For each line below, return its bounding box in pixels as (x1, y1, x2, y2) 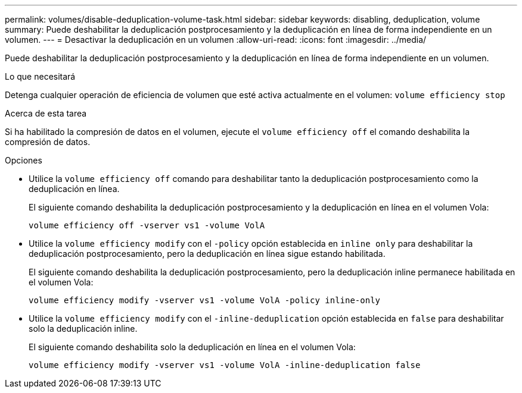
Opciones (5, 155, 42, 165)
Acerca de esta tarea (5, 108, 87, 118)
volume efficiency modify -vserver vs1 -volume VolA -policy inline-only (29, 295, 381, 305)
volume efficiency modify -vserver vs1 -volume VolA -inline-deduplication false (29, 360, 421, 370)
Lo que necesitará (5, 71, 76, 81)
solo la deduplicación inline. (29, 323, 138, 334)
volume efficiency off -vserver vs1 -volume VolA (29, 221, 265, 230)
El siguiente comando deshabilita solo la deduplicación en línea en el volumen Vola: (29, 342, 356, 352)
